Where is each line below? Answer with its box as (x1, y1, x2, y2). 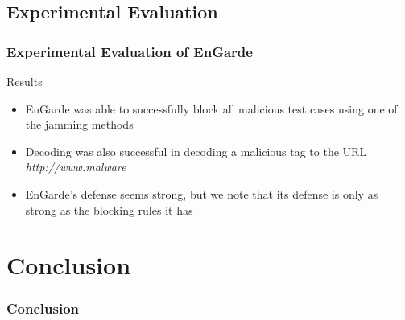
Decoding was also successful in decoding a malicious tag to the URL (25, 142, 367, 159)
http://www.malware (25, 158, 126, 175)
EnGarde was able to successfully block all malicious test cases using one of (25, 100, 398, 117)
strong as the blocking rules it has (25, 201, 193, 218)
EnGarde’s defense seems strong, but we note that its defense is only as (25, 185, 378, 202)
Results (6, 73, 43, 89)
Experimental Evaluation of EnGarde (6, 41, 253, 61)
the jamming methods (25, 116, 134, 133)
